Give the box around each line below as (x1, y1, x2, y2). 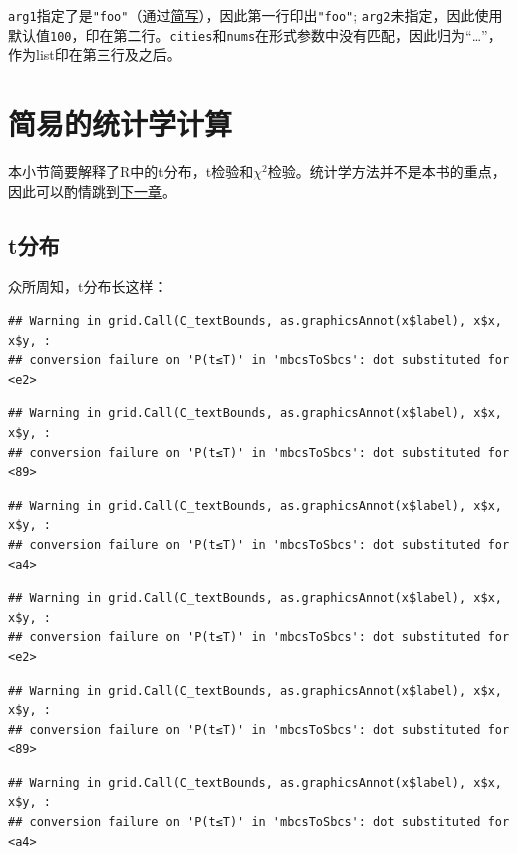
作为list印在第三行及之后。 (8, 44, 181, 65)
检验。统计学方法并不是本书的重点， (267, 161, 506, 182)
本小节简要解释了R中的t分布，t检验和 (8, 161, 254, 182)
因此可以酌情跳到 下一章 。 (8, 180, 176, 201)
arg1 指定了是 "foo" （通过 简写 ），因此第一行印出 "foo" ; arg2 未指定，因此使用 (8, 5, 503, 25)
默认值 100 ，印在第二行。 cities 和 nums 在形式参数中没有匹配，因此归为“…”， (8, 24, 502, 45)
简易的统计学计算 (8, 103, 233, 144)
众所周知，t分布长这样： (8, 276, 168, 297)
